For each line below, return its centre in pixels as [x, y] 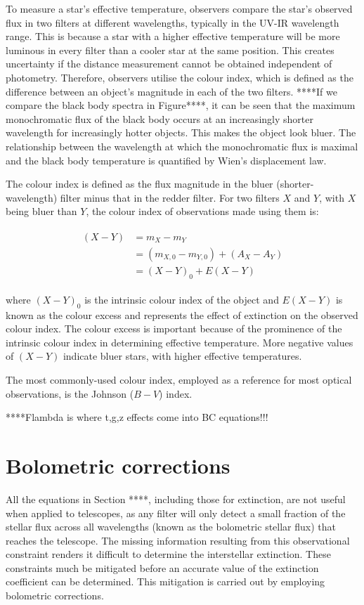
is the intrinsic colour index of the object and [182, 299]
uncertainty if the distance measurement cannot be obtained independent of [169, 64]
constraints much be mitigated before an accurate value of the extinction [162, 567]
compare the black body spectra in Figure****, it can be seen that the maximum [181, 105]
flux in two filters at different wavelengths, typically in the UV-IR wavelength [173, 22]
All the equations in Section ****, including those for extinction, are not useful [176, 499]
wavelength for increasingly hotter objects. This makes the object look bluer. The [181, 132]
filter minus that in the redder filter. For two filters [170, 197]
